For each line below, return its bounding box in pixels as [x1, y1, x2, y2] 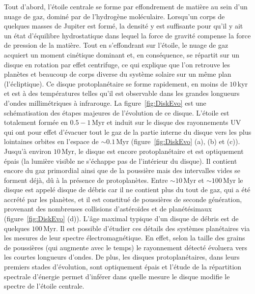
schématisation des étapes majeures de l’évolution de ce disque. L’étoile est [4, 107, 229, 118]
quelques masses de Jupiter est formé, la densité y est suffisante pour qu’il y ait [4, 21, 243, 31]
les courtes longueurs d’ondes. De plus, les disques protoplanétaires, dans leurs [4, 252, 240, 262]
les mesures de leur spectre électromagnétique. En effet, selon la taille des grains [4, 233, 245, 243]
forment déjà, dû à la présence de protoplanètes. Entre [4, 175, 168, 185]
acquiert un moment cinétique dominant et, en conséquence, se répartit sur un [4, 49, 240, 59]
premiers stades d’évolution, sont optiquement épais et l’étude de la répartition [4, 262, 242, 272]
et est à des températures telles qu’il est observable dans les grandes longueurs [4, 88, 240, 98]
